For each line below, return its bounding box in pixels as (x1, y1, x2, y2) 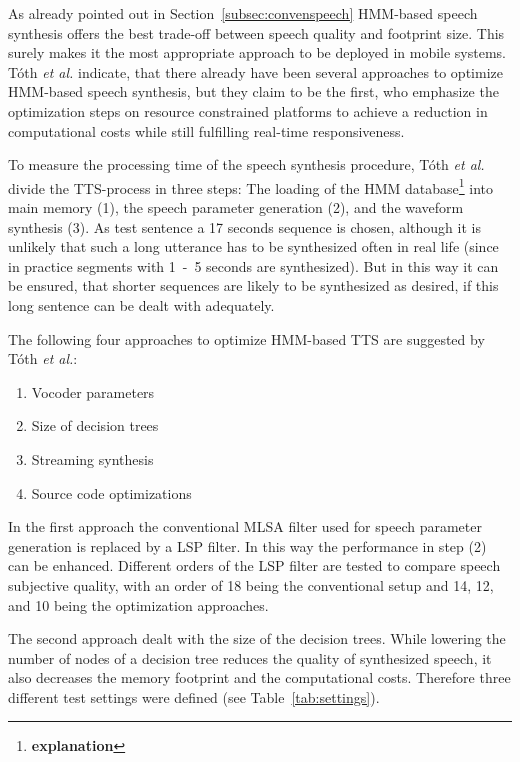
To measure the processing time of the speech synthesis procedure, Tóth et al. (8, 154, 485, 175)
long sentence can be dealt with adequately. (8, 294, 275, 315)
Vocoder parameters (31, 381, 155, 402)
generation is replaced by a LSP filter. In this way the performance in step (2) (8, 535, 487, 556)
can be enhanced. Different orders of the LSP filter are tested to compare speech (8, 555, 501, 576)
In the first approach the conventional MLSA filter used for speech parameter (8, 516, 482, 537)
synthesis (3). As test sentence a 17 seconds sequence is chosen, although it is (8, 216, 481, 237)
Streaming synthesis (31, 448, 154, 469)
